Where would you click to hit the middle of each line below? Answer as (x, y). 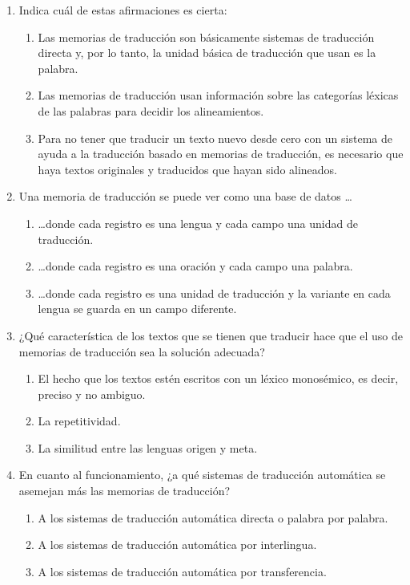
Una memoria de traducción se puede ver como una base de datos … (185, 196)
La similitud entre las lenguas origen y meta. (148, 447)
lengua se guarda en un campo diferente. (137, 309)
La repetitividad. (79, 421)
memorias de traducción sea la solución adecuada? (142, 351)
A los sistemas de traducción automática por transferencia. (182, 571)
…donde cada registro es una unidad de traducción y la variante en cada (214, 292)
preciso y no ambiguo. (92, 394)
